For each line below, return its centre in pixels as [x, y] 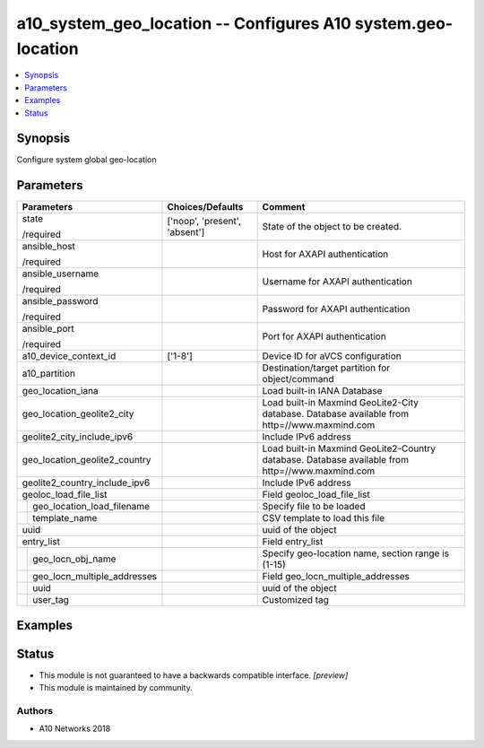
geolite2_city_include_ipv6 [78, 437]
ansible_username [60, 274]
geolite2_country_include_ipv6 [86, 483]
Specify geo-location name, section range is [356, 553]
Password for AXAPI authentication [336, 309]
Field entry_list [293, 542]
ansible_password [60, 301]
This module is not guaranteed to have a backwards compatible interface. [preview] [194, 675]
